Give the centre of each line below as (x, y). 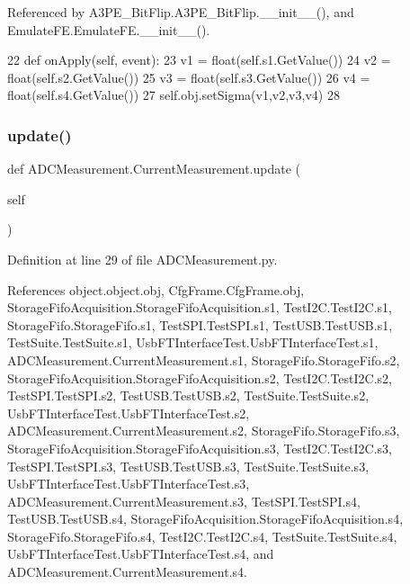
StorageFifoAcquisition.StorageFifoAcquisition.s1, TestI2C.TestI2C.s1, (200, 307)
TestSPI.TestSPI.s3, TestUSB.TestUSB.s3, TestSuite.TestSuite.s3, (188, 466)
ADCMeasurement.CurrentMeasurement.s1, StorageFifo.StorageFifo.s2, (204, 359)
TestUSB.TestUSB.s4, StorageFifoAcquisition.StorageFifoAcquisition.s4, (205, 519)
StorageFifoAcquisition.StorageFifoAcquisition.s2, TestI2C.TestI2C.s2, (200, 377)
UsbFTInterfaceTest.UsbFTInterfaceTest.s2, (129, 413)
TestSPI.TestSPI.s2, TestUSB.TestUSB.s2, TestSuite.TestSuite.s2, (188, 395)
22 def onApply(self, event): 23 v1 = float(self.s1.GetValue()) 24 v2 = (199, 60)
